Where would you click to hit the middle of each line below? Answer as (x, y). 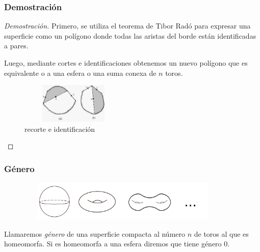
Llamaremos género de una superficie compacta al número (95, 233)
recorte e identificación (60, 129)
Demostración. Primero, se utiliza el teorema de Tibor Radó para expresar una (127, 26)
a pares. (16, 46)
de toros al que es (221, 233)
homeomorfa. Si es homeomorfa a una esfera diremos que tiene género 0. (117, 244)
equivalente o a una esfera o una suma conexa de (80, 73)
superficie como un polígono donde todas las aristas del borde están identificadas (130, 35)
